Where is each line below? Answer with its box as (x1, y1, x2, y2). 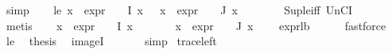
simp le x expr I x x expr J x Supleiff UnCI (6, 2, 353, 17)
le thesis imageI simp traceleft (6, 33, 217, 49)
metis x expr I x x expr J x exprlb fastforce (6, 17, 386, 33)
